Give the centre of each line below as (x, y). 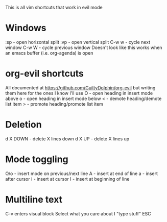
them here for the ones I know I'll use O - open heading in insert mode (79, 93)
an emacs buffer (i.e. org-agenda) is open (49, 53)
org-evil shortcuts (45, 74)
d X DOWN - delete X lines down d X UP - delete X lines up (67, 139)
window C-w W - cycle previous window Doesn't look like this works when (84, 47)
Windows (26, 28)
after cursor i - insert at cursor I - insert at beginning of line (67, 179)
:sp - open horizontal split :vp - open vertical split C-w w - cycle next (78, 42)
